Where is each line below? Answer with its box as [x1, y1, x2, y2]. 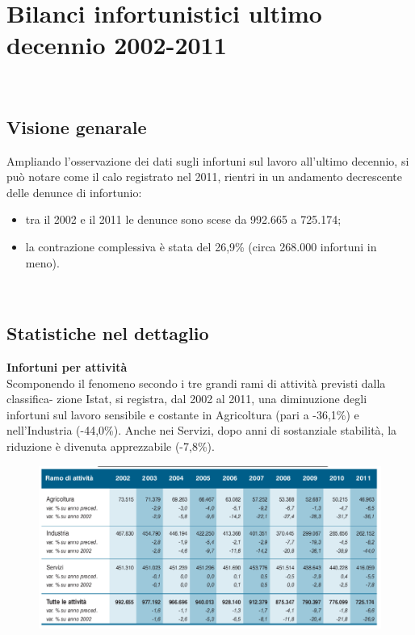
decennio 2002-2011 [6, 27, 227, 61]
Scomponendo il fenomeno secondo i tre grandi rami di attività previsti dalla [6, 374, 386, 391]
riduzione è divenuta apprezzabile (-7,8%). [6, 438, 215, 455]
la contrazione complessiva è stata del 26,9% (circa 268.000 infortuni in [25, 238, 377, 255]
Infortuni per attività [6, 359, 128, 376]
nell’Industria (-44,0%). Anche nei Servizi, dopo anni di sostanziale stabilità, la [6, 422, 397, 439]
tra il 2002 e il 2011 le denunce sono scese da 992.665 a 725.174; [25, 211, 342, 228]
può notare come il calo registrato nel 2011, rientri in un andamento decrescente [6, 168, 402, 185]
